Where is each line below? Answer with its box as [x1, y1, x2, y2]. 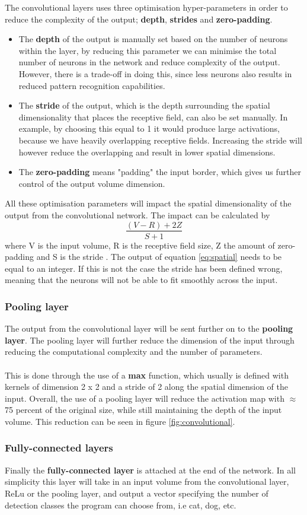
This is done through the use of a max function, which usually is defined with [5, 368, 289, 381]
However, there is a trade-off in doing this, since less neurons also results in [18, 67, 292, 80]
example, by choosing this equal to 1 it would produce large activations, [18, 122, 280, 135]
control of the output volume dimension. [18, 177, 165, 189]
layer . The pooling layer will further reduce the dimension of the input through [5, 333, 295, 346]
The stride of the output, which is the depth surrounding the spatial [18, 99, 270, 112]
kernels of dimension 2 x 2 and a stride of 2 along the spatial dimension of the [5, 380, 289, 393]
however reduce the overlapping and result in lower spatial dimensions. [18, 145, 276, 158]
